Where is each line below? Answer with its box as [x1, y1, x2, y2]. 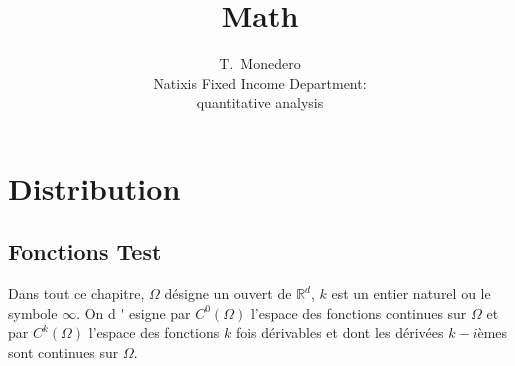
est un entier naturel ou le [331, 283, 491, 304]
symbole [8, 302, 58, 323]
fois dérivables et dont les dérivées [235, 322, 444, 343]
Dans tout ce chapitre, [8, 283, 145, 304]
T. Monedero [219, 53, 301, 74]
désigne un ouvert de [164, 283, 292, 304]
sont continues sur [8, 342, 119, 363]
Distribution [8, 167, 181, 208]
